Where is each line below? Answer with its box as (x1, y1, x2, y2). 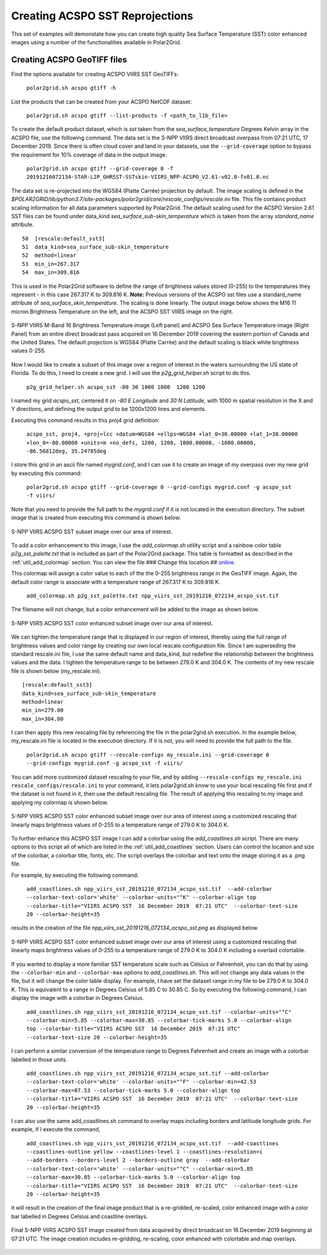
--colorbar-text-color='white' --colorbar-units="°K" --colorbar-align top (26, 894, 257, 901)
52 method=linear (22, 252, 77, 259)
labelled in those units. (11, 1056, 68, 1063)
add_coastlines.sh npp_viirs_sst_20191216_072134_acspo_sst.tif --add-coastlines (26, 1140, 279, 1147)
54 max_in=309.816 (22, 269, 80, 276)
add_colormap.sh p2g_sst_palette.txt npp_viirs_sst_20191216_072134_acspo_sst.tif (26, 592, 279, 599)
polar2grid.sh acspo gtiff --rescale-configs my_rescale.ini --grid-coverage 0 (26, 751, 269, 758)
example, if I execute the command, (11, 1126, 101, 1133)
